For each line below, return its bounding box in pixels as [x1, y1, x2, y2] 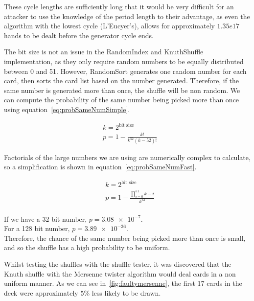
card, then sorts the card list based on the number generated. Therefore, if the [4, 75, 239, 86]
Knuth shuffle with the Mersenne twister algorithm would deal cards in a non [4, 268, 236, 278]
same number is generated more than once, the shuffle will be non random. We [4, 85, 240, 95]
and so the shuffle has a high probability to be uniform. [4, 242, 170, 253]
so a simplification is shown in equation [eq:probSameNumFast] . [4, 162, 197, 172]
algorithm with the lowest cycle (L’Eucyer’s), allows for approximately [4, 21, 215, 31]
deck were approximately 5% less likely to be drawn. [4, 287, 161, 298]
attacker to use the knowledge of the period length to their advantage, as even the [4, 11, 250, 21]
